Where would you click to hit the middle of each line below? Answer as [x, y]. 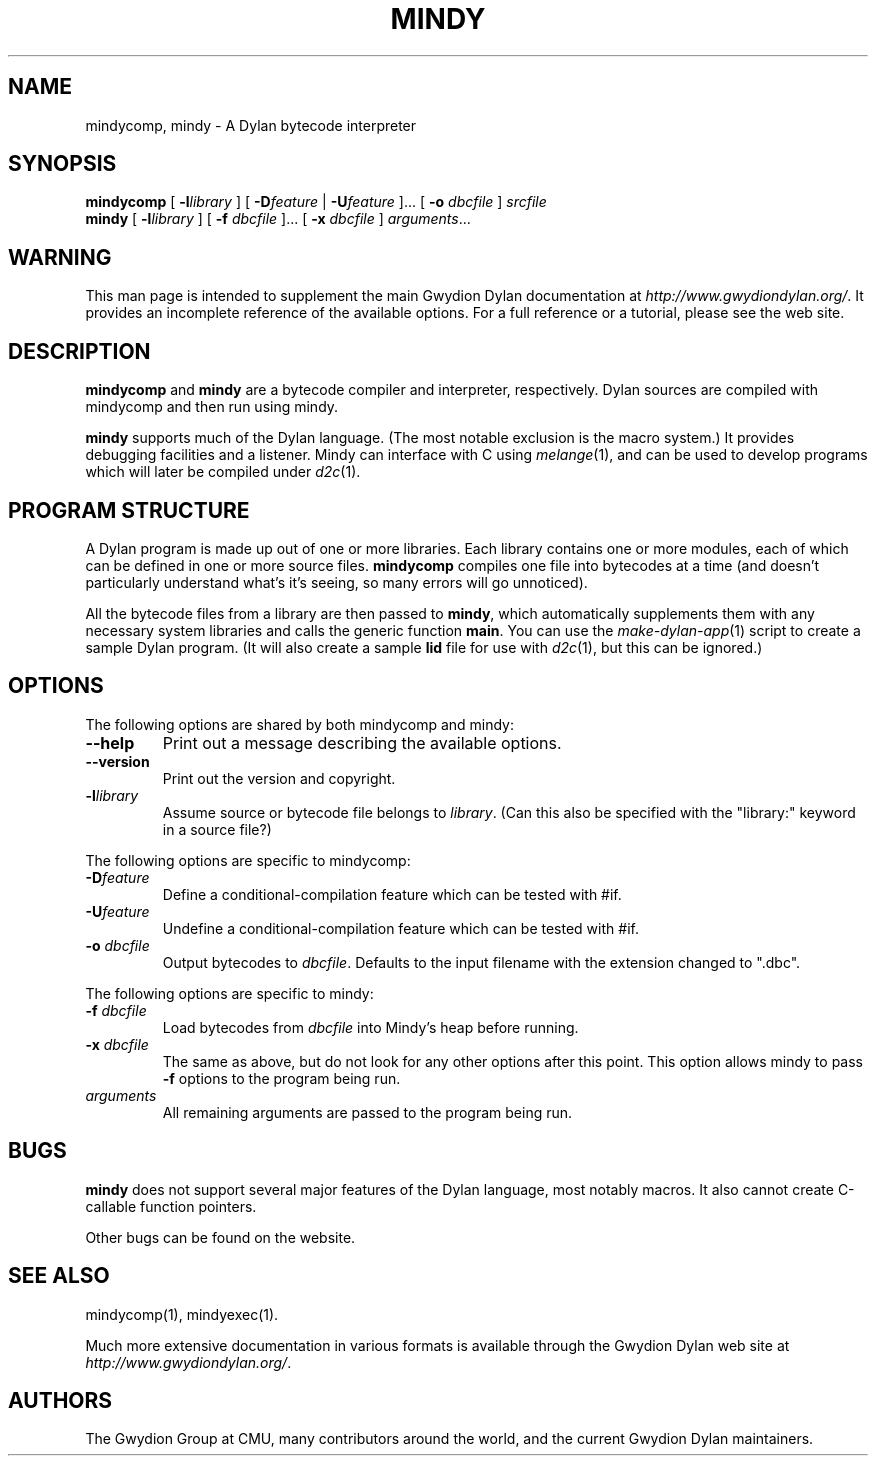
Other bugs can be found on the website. [220, 1237]
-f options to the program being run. [281, 1078]
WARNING [60, 257]
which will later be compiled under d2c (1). [223, 472]
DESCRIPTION [79, 351]
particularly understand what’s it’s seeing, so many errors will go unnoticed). [336, 582]
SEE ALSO [59, 1276]
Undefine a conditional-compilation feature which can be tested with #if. [400, 928]
